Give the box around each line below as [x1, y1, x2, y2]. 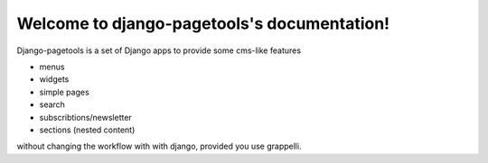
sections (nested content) [39, 124, 136, 135]
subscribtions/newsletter [39, 112, 133, 122]
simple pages [39, 86, 89, 97]
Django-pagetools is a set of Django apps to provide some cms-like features [16, 45, 302, 56]
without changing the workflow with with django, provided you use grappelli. [16, 140, 302, 152]
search [39, 99, 65, 110]
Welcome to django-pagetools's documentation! [16, 14, 390, 33]
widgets [39, 74, 70, 85]
